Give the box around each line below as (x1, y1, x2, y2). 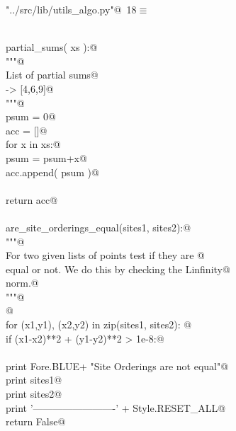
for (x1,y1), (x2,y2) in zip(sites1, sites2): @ (6, 317, 192, 332)
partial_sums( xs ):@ (6, 40, 98, 54)
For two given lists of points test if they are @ (6, 248, 205, 263)
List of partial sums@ (6, 67, 99, 82)
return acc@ (6, 192, 58, 207)
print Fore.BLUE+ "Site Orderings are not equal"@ (6, 358, 229, 373)
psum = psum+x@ (6, 150, 87, 165)
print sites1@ (6, 372, 62, 387)
